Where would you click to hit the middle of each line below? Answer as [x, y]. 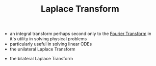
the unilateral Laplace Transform [42, 49]
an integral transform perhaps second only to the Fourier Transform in [80, 34]
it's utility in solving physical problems [48, 39]
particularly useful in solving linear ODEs [51, 44]
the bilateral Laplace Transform [41, 59]
